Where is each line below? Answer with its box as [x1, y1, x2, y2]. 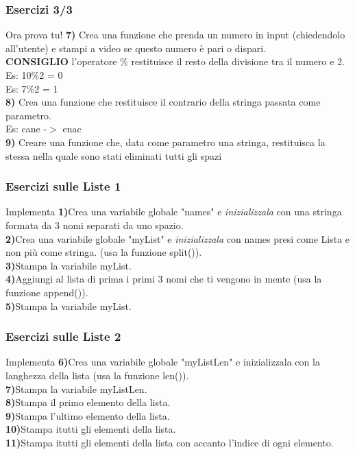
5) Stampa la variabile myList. [5, 298, 132, 313]
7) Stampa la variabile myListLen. [5, 381, 147, 396]
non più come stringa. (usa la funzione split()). [5, 245, 202, 259]
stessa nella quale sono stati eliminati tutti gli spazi [5, 148, 222, 163]
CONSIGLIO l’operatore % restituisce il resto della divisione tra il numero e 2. [5, 54, 345, 69]
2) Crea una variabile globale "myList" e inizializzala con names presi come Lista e [5, 231, 350, 246]
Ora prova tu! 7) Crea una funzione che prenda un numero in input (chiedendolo [5, 27, 345, 42]
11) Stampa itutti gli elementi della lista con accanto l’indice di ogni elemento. [5, 435, 334, 449]
